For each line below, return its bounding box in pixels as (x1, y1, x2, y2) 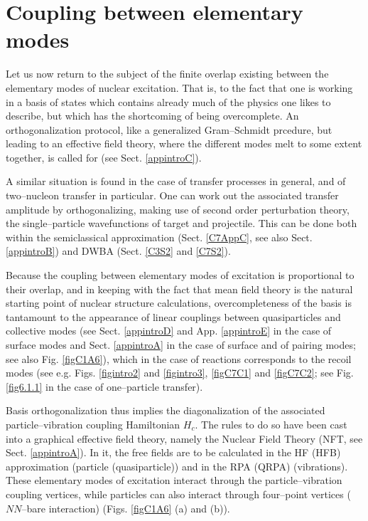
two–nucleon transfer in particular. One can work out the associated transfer (6, 188, 339, 203)
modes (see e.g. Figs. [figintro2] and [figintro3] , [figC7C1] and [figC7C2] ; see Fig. (6, 365, 354, 380)
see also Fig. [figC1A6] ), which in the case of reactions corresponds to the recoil (6, 351, 352, 366)
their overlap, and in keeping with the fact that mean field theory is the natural (6, 281, 353, 296)
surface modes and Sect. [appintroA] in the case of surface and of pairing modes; (6, 337, 356, 352)
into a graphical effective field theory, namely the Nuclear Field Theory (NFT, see (6, 431, 363, 446)
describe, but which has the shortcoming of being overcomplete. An (6, 108, 299, 123)
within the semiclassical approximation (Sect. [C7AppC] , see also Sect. (6, 229, 313, 244)
